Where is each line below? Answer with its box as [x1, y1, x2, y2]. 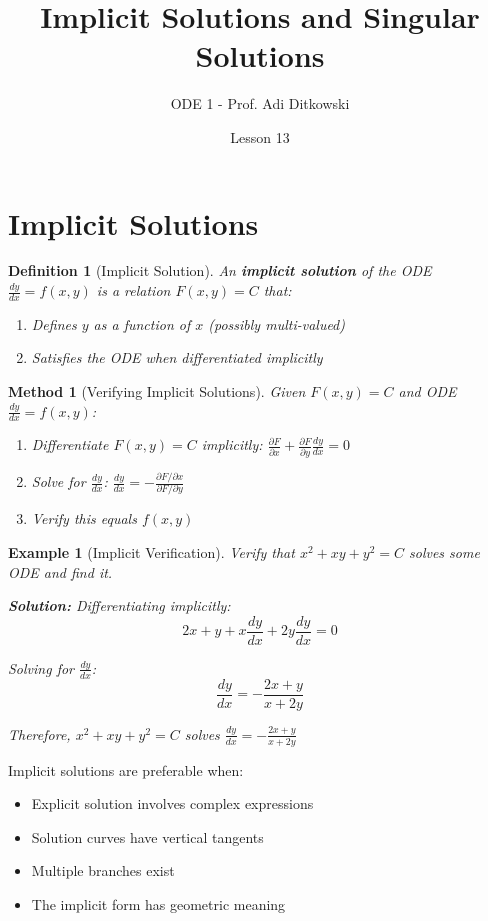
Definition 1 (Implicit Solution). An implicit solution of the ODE [8, 260, 432, 281]
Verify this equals [31, 508, 137, 529]
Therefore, [8, 723, 71, 744]
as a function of [93, 313, 191, 334]
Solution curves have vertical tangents [31, 826, 264, 847]
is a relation [96, 280, 171, 301]
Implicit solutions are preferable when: [8, 759, 244, 780]
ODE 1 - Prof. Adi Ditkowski [170, 93, 350, 114]
